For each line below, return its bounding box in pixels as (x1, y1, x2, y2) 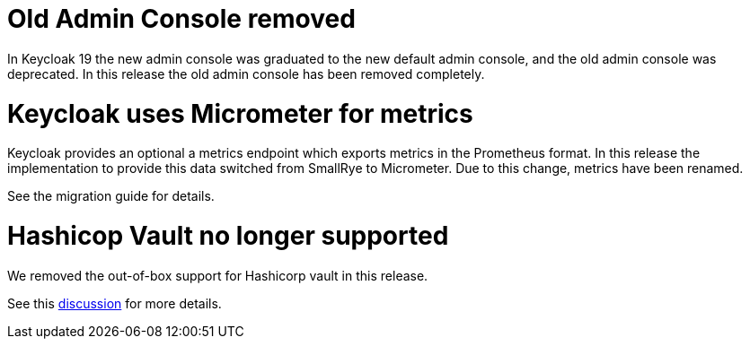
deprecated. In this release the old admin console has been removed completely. (7, 65, 485, 82)
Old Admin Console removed (7, 4, 356, 34)
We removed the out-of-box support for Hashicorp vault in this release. (7, 267, 428, 283)
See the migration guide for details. (7, 188, 215, 204)
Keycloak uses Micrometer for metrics (7, 98, 473, 129)
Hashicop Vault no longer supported (7, 221, 449, 251)
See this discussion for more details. (7, 295, 222, 311)
